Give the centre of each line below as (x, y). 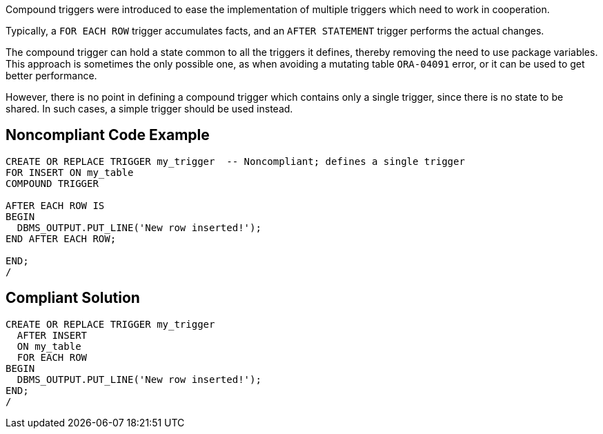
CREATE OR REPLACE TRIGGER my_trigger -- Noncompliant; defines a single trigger (235, 161)
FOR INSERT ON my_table (70, 172)
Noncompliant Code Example (108, 135)
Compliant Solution (73, 298)
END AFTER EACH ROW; (61, 238)
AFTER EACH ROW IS (55, 205)
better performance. (51, 76)
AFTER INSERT (52, 335)
